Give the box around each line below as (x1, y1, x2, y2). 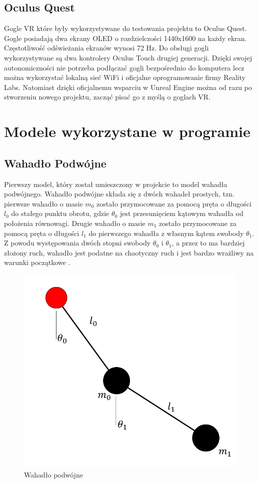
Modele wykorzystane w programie (4, 121, 250, 141)
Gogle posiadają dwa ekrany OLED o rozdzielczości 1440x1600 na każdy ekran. (4, 32, 247, 43)
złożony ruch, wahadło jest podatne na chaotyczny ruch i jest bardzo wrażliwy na (4, 247, 254, 257)
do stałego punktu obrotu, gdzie (11, 208, 109, 218)
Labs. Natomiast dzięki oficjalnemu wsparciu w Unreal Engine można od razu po (4, 81, 252, 92)
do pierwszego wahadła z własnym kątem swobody (88, 227, 244, 238)
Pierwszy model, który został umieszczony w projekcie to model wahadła (4, 178, 227, 189)
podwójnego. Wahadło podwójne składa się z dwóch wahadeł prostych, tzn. (4, 188, 234, 199)
